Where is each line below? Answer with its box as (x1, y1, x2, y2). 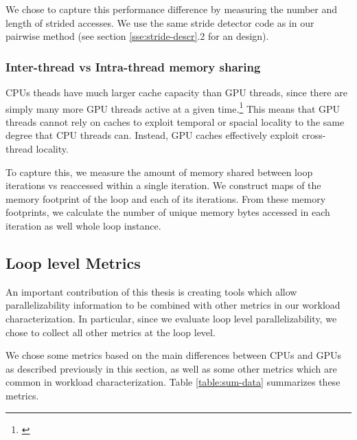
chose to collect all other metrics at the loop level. (5, 324, 216, 339)
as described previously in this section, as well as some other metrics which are (5, 361, 337, 375)
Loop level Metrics (5, 252, 141, 273)
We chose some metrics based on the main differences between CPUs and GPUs (5, 348, 342, 362)
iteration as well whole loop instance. (5, 219, 161, 232)
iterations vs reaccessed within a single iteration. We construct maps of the (5, 178, 321, 192)
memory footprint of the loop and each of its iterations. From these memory (5, 191, 326, 206)
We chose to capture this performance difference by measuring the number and (5, 2, 338, 16)
